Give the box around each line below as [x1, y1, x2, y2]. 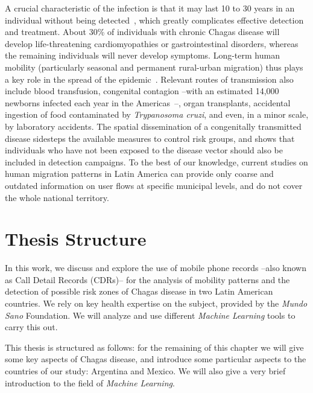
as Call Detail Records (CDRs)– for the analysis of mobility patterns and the [5, 273, 290, 286]
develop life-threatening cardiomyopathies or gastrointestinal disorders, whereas [5, 37, 299, 50]
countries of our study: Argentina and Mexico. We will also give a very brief [5, 364, 286, 377]
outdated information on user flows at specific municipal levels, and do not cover [5, 179, 303, 191]
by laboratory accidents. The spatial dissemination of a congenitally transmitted [5, 120, 302, 132]
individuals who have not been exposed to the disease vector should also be [5, 144, 283, 156]
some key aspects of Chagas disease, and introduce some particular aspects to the [5, 353, 306, 365]
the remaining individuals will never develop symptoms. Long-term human [5, 49, 280, 62]
